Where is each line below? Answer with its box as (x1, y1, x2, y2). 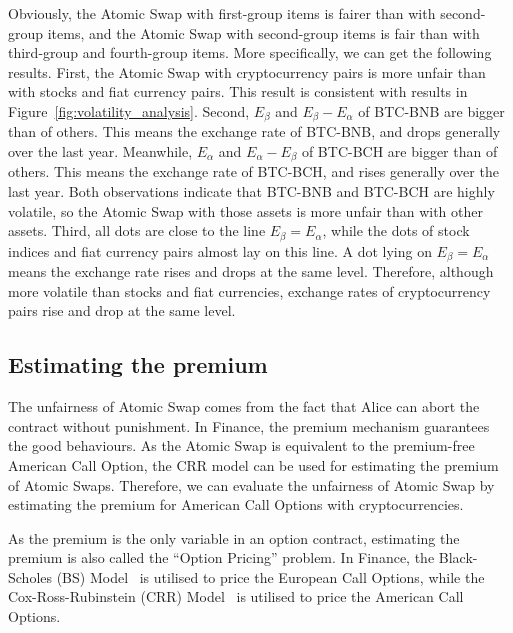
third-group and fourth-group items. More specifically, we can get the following (8, 42, 492, 63)
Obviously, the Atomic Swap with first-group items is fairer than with (8, 3, 436, 23)
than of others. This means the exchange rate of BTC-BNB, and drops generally (8, 121, 501, 142)
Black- (438, 547, 478, 568)
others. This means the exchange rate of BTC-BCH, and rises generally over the (8, 161, 499, 182)
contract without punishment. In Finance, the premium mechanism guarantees (8, 415, 490, 436)
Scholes (8, 566, 53, 587)
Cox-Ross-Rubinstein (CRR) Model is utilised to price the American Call (8, 586, 464, 607)
